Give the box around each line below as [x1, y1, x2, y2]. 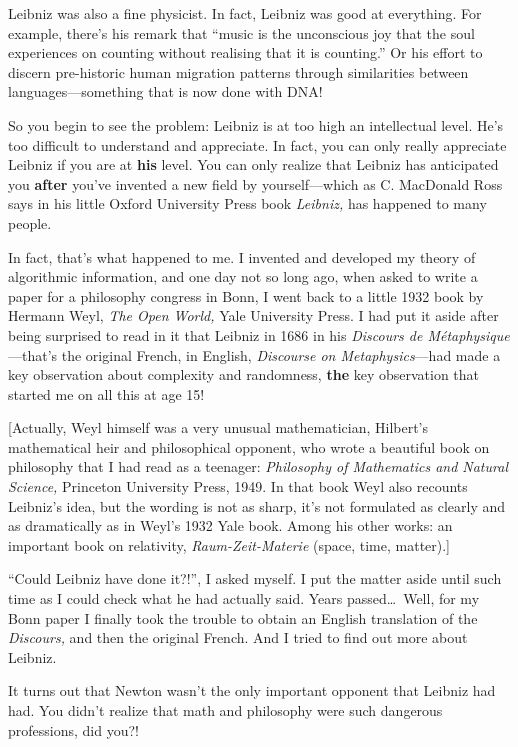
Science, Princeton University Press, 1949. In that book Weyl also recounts [8, 476, 468, 497]
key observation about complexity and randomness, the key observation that [8, 364, 480, 385]
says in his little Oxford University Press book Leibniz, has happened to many [8, 193, 487, 214]
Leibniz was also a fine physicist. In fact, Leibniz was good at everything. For [8, 3, 482, 23]
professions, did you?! [8, 719, 139, 740]
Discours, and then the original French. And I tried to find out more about [8, 627, 468, 648]
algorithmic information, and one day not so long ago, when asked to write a [8, 266, 478, 287]
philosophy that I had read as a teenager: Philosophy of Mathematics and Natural [8, 456, 508, 477]
